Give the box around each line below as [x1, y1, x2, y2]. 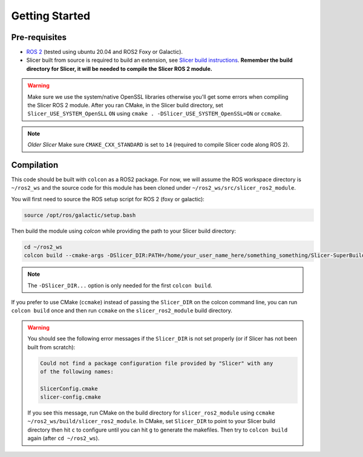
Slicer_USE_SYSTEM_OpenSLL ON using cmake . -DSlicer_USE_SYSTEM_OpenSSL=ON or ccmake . [27, 110, 282, 118]
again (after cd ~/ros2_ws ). [27, 435, 100, 442]
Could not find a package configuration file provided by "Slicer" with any [40, 359, 273, 367]
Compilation [11, 160, 59, 170]
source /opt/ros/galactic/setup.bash [24, 212, 136, 218]
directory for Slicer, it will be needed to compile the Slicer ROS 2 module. [26, 65, 213, 72]
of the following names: [40, 368, 114, 375]
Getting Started [11, 9, 91, 22]
